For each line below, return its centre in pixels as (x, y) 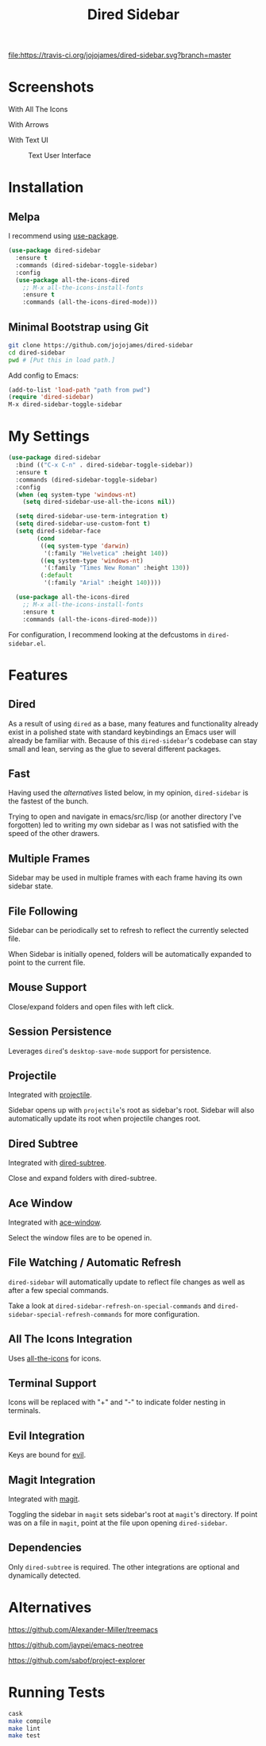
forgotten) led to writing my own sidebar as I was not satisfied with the (123, 825)
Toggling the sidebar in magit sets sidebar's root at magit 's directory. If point (133, 1515)
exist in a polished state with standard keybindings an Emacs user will (122, 732)
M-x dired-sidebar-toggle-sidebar (66, 405)
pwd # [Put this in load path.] (62, 360)
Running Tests (57, 1692)
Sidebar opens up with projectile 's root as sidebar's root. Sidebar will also (131, 1110)
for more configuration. (162, 1314)
